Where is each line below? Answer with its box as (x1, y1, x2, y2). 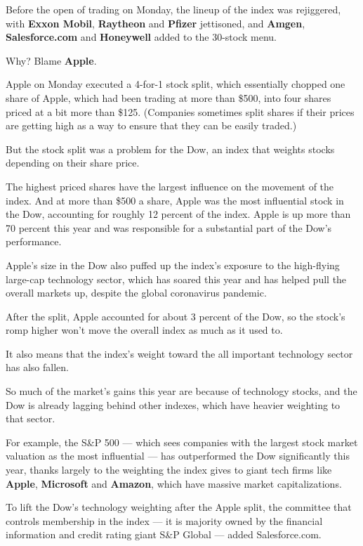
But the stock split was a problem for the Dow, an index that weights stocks (6, 141, 335, 156)
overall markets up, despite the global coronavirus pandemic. (6, 285, 267, 300)
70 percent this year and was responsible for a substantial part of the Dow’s (6, 220, 332, 235)
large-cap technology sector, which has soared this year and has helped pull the (6, 271, 347, 286)
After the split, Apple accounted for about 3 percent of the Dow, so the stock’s (6, 308, 345, 323)
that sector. (6, 411, 55, 426)
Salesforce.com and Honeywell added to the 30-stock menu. (6, 30, 277, 44)
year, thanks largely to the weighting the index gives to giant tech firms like (6, 462, 332, 477)
